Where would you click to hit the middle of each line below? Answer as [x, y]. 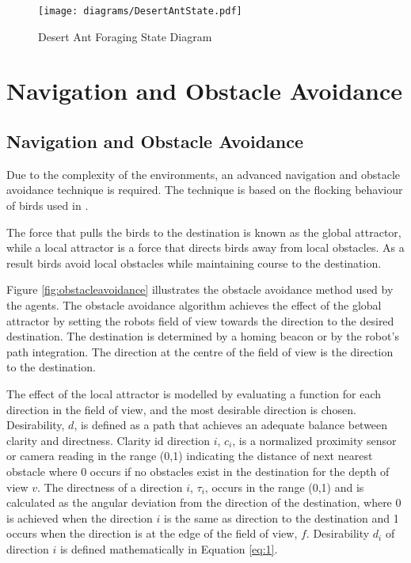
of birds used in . [48, 205]
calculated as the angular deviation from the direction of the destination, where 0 [204, 502]
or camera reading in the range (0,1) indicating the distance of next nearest [190, 456]
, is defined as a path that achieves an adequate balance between [231, 425]
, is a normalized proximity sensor [314, 440]
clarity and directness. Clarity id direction [108, 440]
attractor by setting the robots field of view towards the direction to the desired [200, 320]
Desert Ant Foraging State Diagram [125, 36]
